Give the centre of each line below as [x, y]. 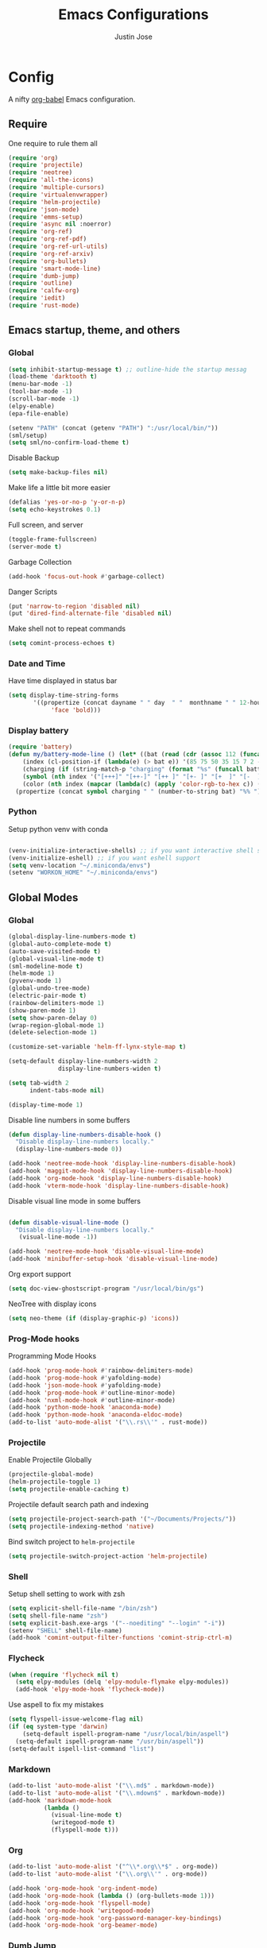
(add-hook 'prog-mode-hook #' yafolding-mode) [85, 1378]
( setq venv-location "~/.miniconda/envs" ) [79, 865]
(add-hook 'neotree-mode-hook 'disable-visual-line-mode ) [106, 1252]
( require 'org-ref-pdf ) [48, 239]
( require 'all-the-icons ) [51, 180]
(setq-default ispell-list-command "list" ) [81, 1749]
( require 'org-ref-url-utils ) [58, 246]
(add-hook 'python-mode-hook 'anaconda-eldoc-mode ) [95, 1415]
